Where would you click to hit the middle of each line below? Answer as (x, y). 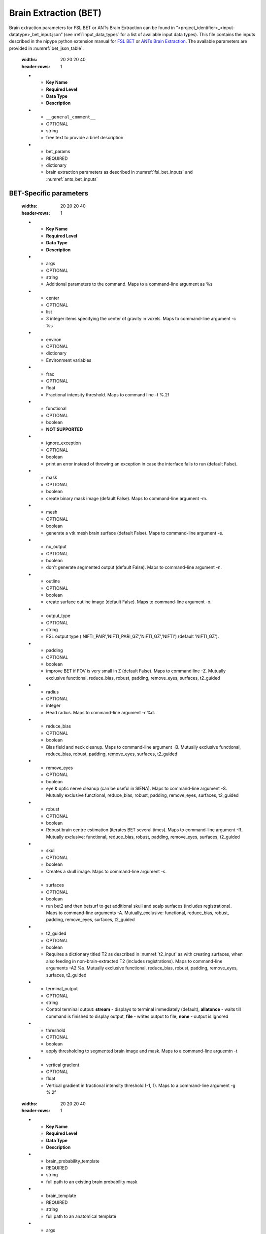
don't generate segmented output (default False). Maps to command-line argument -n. (134, 567)
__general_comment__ (71, 117)
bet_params (58, 152)
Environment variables (69, 360)
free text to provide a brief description (85, 138)
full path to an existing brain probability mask (92, 1182)
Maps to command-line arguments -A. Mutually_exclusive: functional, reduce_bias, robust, (137, 913)
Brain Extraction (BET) (55, 13)
